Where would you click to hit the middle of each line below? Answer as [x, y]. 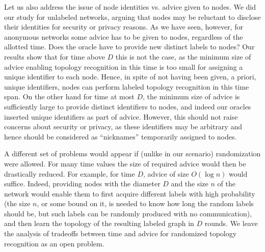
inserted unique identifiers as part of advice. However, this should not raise [121, 116]
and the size [190, 184]
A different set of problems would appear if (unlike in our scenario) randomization [132, 153]
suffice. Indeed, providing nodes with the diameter [82, 184]
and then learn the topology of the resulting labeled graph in [99, 223]
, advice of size [166, 173]
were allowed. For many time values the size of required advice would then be [125, 163]
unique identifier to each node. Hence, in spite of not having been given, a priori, [130, 77]
